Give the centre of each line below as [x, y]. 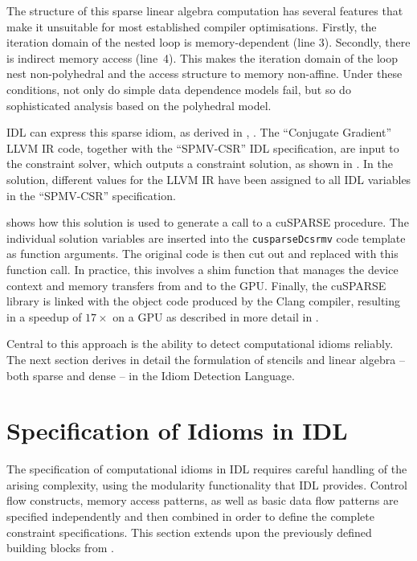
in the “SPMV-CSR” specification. [91, 195]
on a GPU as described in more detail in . [216, 316]
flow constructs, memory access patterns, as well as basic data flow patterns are [202, 500]
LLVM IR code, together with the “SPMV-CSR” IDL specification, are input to [203, 147]
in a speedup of [44, 316]
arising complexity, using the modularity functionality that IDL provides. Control [207, 484]
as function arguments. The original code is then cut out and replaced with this [202, 254]
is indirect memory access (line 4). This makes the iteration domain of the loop [202, 57]
